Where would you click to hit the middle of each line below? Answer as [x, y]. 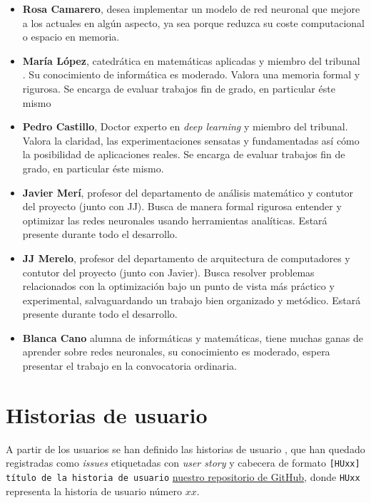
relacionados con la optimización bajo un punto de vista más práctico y [178, 286]
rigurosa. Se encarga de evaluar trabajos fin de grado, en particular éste [179, 88]
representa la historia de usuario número [94, 491]
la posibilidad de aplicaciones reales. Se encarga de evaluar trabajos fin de [184, 154]
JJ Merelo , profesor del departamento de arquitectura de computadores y [186, 258]
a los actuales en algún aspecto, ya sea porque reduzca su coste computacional [194, 22]
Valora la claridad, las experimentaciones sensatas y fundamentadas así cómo [191, 140]
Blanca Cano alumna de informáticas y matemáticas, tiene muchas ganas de [193, 337]
